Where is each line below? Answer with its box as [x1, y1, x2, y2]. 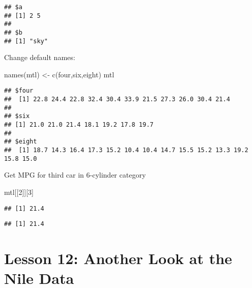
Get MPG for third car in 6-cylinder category [4, 169, 146, 180]
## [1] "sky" [4, 37, 48, 45]
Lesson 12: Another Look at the [4, 248, 232, 269]
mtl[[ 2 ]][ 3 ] [4, 186, 34, 197]
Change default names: [4, 52, 75, 63]
